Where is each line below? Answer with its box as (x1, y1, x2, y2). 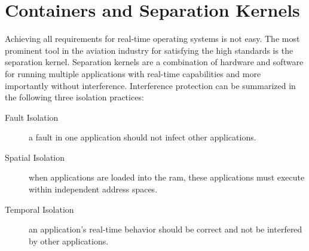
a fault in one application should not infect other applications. (29, 131, 256, 143)
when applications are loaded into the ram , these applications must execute (29, 171, 305, 183)
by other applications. (29, 234, 109, 247)
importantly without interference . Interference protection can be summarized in (5, 79, 296, 91)
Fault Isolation (5, 111, 59, 123)
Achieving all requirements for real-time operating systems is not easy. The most (5, 32, 300, 45)
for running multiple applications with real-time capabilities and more (5, 67, 261, 79)
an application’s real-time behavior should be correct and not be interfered (29, 223, 302, 235)
